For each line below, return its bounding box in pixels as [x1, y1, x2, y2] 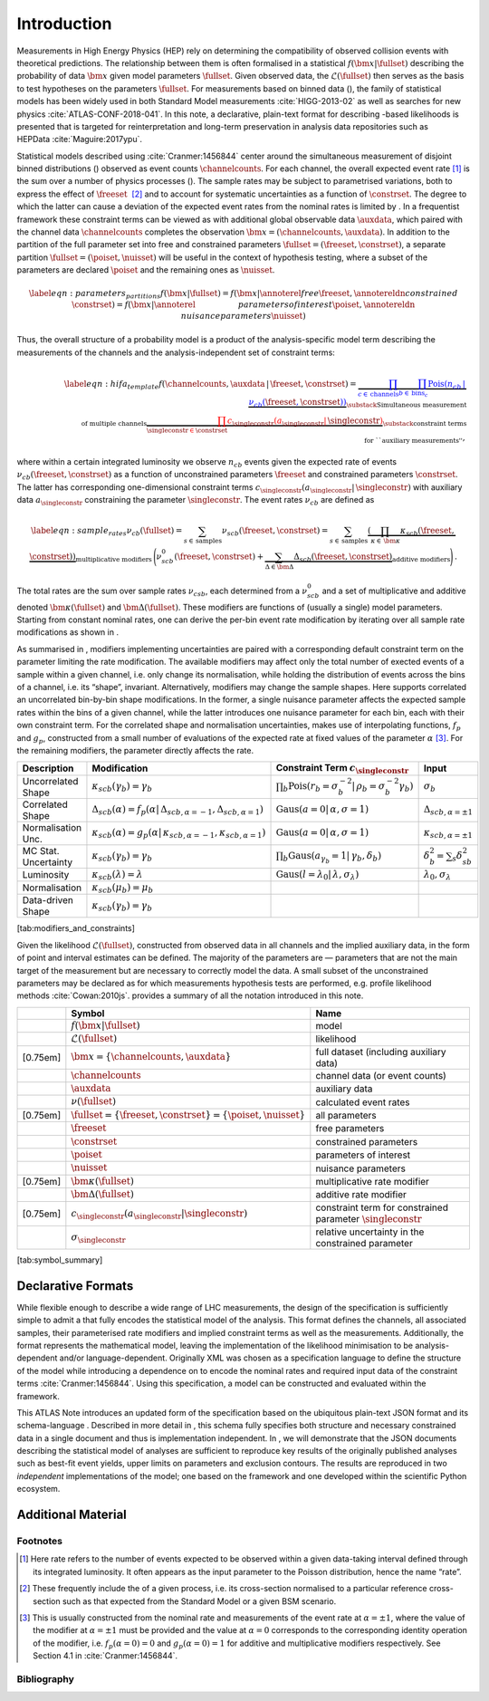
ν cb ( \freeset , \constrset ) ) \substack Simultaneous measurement [248, 397, 467, 409]
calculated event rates [315, 1096, 411, 1109]
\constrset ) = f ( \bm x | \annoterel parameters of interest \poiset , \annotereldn [71, 300, 416, 310]
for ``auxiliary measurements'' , [363, 433, 465, 446]
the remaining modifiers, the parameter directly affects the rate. [16, 745, 254, 755]
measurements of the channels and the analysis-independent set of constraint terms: [16, 347, 335, 358]
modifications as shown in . [16, 627, 120, 638]
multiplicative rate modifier [315, 1175, 430, 1187]
